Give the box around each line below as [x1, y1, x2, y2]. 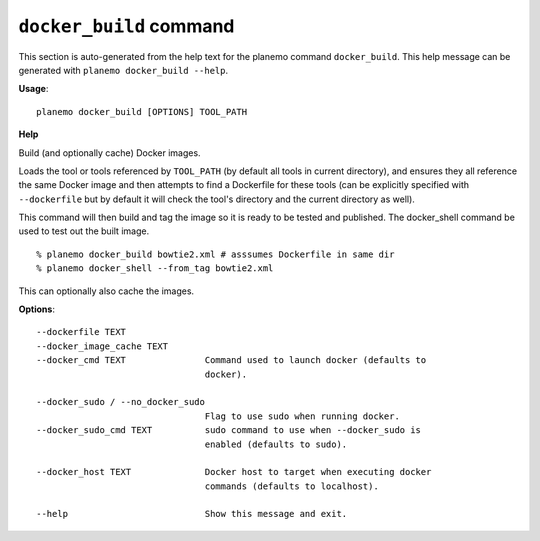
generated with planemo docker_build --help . [18, 64, 229, 76]
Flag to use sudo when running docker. [204, 410, 400, 422]
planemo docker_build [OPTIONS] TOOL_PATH [36, 106, 248, 117]
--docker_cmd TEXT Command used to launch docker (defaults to [36, 355, 427, 366]
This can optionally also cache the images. [18, 285, 195, 297]
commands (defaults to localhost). [204, 480, 379, 492]
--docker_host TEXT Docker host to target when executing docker [36, 466, 432, 478]
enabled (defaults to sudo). [204, 438, 348, 450]
